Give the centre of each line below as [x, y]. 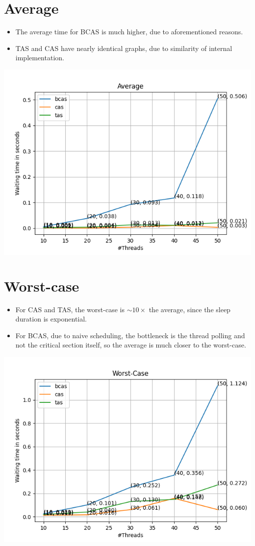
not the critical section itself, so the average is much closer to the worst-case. [131, 345]
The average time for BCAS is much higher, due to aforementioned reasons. [129, 32]
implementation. [40, 58]
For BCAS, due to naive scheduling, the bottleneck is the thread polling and [130, 335]
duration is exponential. [51, 319]
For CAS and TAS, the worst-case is [70, 309]
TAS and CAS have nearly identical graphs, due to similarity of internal [124, 48]
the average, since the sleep [190, 309]
